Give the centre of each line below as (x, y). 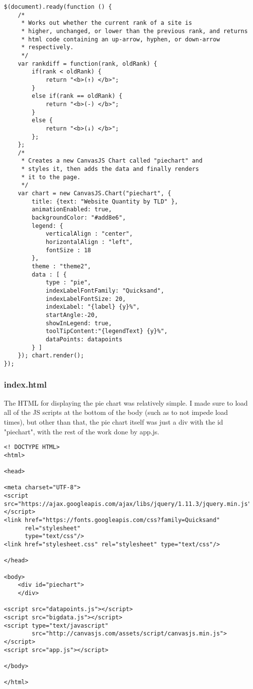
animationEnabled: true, (72, 210)
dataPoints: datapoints (84, 339)
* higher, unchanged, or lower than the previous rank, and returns (135, 31)
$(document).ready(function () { (58, 7)
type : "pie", (68, 283)
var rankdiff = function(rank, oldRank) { (87, 64)
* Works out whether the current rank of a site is (107, 23)
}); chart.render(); (51, 356)
